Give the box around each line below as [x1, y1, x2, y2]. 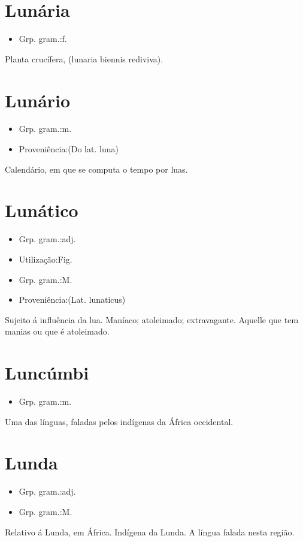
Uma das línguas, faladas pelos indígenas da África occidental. [5, 415, 234, 427]
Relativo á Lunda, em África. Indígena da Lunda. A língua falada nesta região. [5, 525, 295, 538]
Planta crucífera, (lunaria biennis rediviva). [5, 52, 163, 65]
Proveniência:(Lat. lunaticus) [19, 293, 126, 306]
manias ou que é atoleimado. [5, 325, 110, 338]
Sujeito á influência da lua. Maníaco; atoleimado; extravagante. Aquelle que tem [5, 313, 299, 326]
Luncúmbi [5, 360, 89, 385]
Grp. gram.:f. [19, 32, 67, 45]
